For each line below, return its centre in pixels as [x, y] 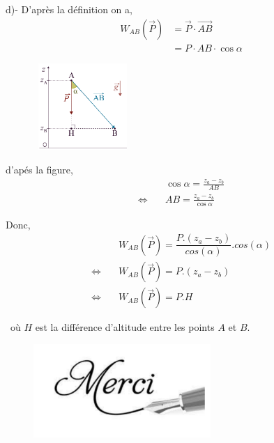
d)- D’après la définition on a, [69, 9]
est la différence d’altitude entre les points [125, 327]
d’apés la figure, [39, 169]
